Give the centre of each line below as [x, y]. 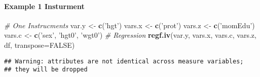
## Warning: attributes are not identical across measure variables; [124, 61]
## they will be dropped [46, 70]
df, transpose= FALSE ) [40, 45]
